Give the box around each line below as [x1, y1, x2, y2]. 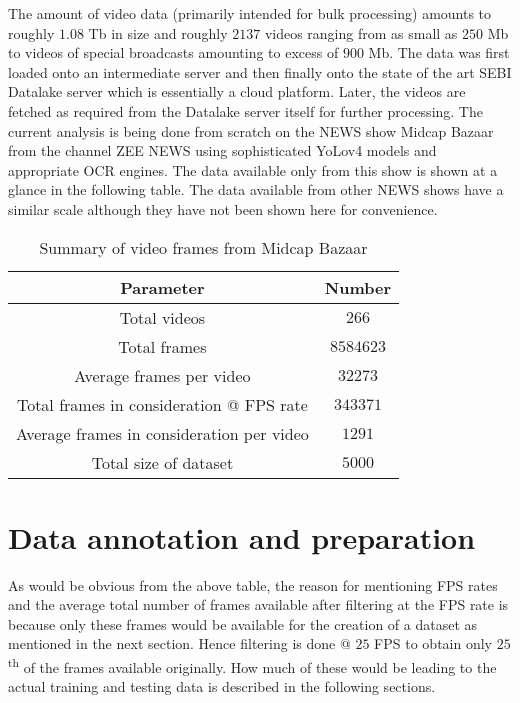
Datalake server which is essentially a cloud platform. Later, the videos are [8, 81, 466, 102]
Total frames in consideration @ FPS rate [16, 392, 308, 416]
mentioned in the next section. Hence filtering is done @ [8, 633, 351, 654]
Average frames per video [74, 363, 251, 387]
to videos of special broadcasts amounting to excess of [8, 42, 339, 63]
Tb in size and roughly [88, 22, 228, 43]
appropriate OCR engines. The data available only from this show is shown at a [8, 159, 498, 180]
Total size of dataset [91, 450, 234, 474]
